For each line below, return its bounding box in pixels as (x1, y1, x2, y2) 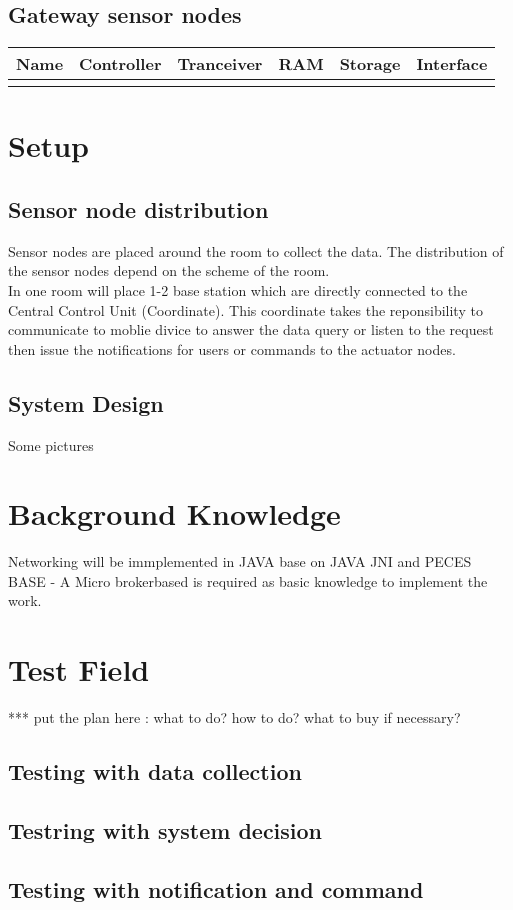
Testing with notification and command (8, 873, 424, 904)
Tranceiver (177, 52, 263, 76)
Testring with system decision (8, 814, 323, 845)
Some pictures (8, 434, 94, 455)
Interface (416, 52, 488, 76)
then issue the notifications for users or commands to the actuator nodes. (8, 338, 456, 359)
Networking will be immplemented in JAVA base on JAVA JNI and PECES (8, 551, 472, 572)
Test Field (8, 649, 150, 690)
